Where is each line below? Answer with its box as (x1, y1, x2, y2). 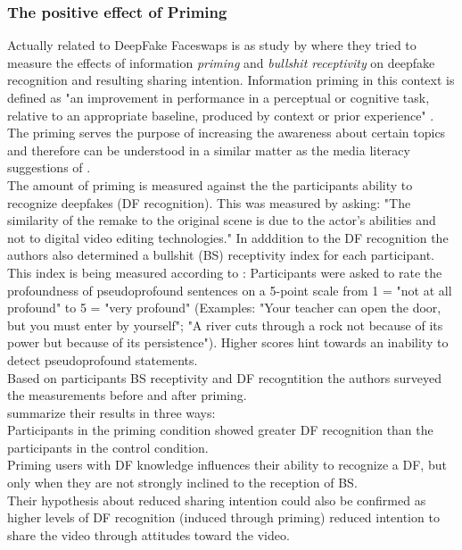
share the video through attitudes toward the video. (7, 525, 290, 544)
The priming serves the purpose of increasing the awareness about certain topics (7, 123, 446, 142)
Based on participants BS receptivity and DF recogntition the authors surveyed (7, 368, 442, 387)
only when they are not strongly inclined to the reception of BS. (7, 473, 358, 492)
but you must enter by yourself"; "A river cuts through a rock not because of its (7, 315, 443, 334)
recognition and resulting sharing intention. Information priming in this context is (7, 71, 455, 89)
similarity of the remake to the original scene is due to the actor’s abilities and (7, 211, 436, 229)
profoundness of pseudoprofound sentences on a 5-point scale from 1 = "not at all (7, 280, 452, 299)
